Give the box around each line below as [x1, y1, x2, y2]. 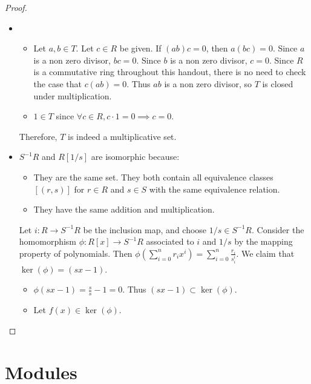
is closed [262, 77, 293, 90]
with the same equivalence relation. [149, 182, 280, 195]
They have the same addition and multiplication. [33, 203, 215, 216]
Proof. [5, 1, 27, 13]
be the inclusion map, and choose [83, 223, 207, 236]
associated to [146, 235, 194, 248]
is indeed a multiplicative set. [68, 130, 177, 142]
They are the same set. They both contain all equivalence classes [33, 170, 273, 183]
